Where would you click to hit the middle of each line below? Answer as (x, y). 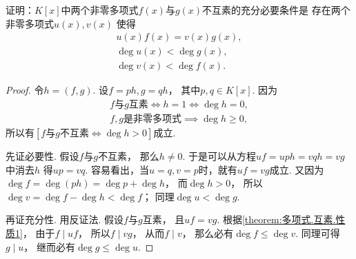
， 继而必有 (50, 246)
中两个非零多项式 (100, 10)
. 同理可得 (318, 232)
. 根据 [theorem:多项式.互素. (276, 219)
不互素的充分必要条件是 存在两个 (276, 10)
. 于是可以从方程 (219, 155)
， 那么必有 (208, 232)
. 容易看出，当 (117, 169)
